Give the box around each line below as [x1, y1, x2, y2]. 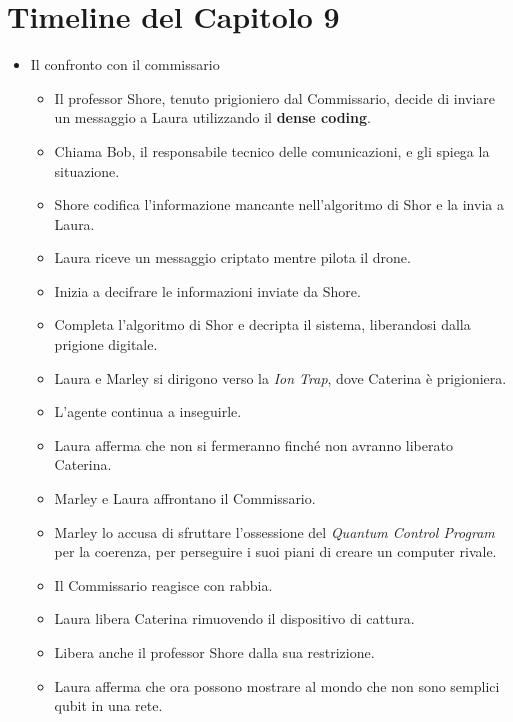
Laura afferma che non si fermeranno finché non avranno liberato [54, 434, 453, 455]
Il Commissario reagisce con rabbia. [54, 574, 273, 595]
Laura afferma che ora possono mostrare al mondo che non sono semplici [54, 675, 500, 696]
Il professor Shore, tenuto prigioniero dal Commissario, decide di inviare [54, 87, 496, 108]
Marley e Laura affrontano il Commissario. [54, 488, 316, 509]
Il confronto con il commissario [30, 54, 220, 75]
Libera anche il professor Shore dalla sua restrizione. [54, 642, 375, 662]
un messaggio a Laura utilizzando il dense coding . [54, 107, 371, 128]
